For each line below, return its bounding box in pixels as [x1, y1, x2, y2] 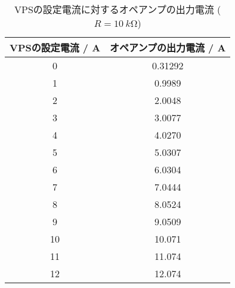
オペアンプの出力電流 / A [110, 41, 226, 54]
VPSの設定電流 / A [10, 41, 101, 54]
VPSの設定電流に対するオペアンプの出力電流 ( [14, 2, 221, 16]
